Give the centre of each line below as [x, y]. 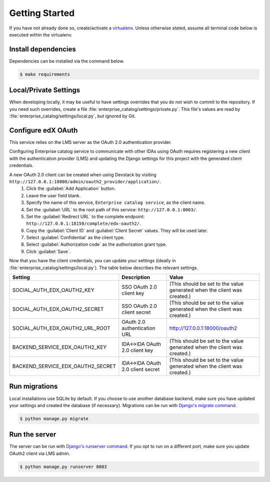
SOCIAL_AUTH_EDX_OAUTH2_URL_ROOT [61, 328]
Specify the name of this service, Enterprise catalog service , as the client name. [116, 203]
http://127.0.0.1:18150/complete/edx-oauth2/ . [83, 224]
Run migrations [33, 386]
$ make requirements [45, 74]
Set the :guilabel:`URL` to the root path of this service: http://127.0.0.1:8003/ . [112, 209]
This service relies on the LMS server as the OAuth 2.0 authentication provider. [90, 142]
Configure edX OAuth [43, 130]
